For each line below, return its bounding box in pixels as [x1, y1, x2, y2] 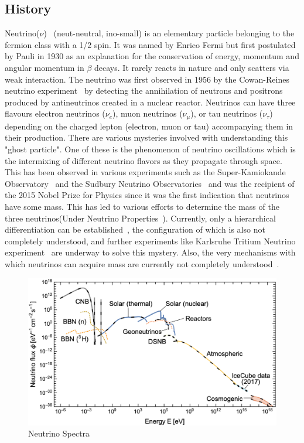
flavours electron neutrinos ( [5, 107, 105, 120]
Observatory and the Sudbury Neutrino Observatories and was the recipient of [5, 177, 295, 189]
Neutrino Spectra [28, 427, 90, 439]
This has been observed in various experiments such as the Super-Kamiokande [5, 166, 286, 178]
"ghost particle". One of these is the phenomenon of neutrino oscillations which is [5, 143, 296, 155]
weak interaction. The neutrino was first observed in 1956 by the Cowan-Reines [5, 73, 289, 85]
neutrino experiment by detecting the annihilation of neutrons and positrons [5, 84, 283, 97]
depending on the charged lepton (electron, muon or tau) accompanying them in [5, 120, 293, 132]
